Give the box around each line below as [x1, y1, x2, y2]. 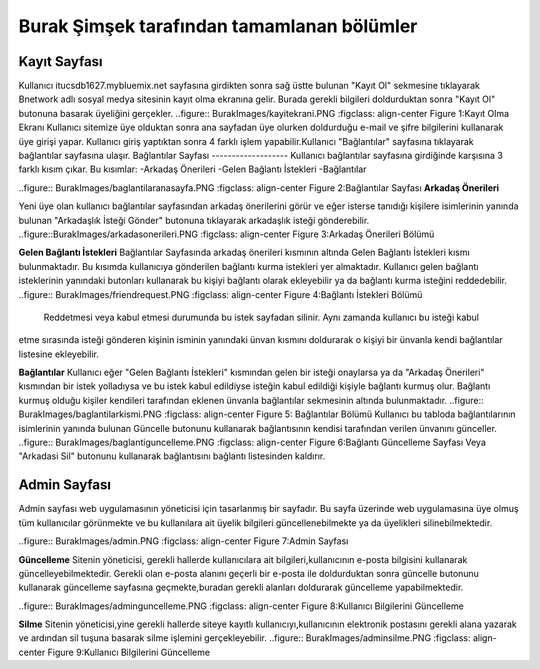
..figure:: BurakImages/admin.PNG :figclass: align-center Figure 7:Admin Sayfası [18, 535, 349, 547]
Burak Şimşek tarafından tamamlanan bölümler [18, 15, 418, 37]
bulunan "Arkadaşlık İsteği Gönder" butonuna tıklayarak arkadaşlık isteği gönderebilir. [18, 214, 370, 226]
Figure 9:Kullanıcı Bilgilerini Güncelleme [47, 646, 210, 658]
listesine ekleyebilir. [18, 348, 99, 360]
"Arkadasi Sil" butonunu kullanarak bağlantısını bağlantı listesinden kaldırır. [18, 450, 326, 462]
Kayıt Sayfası [18, 53, 104, 70]
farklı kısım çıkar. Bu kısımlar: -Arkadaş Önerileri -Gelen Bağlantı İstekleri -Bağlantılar [18, 163, 367, 175]
